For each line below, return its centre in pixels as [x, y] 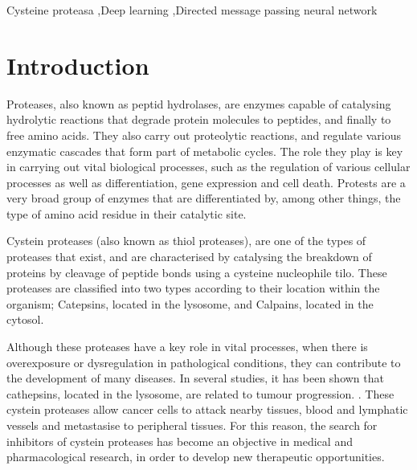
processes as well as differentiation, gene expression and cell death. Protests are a [206, 182]
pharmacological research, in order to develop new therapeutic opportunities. [196, 457]
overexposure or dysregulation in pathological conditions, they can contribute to [204, 362]
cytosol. [25, 319]
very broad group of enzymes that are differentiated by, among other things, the [204, 198]
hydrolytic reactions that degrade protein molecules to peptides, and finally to [199, 119]
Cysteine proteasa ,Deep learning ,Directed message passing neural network [192, 10]
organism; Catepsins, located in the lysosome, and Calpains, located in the [190, 303]
